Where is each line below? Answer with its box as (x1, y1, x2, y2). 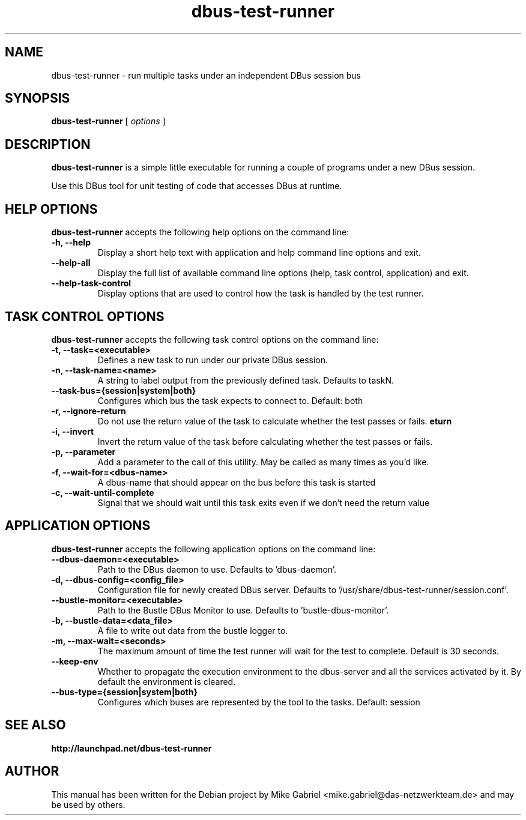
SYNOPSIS (5, 91, 70, 106)
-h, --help (51, 237, 91, 248)
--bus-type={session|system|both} (51, 686, 198, 697)
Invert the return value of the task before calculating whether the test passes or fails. (97, 436, 433, 447)
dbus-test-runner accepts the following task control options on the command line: (51, 334, 379, 345)
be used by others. (51, 799, 125, 810)
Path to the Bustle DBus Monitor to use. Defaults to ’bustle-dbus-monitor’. (97, 604, 389, 615)
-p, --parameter (51, 446, 116, 457)
